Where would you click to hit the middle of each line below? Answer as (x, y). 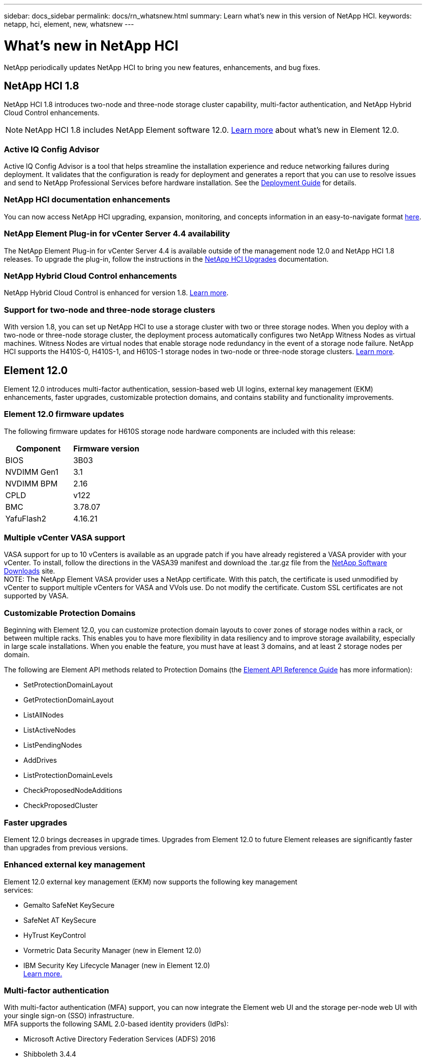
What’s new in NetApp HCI (91, 45)
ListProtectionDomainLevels (68, 775)
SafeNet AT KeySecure (60, 920)
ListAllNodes (44, 715)
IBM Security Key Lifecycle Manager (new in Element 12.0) (117, 965)
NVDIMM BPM (32, 483)
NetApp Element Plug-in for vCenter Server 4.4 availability (117, 234)
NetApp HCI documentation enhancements (87, 200)
